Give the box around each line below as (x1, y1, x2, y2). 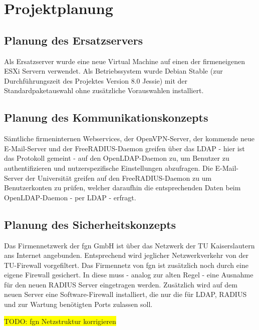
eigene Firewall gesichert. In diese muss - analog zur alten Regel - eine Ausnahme (4, 269, 253, 280)
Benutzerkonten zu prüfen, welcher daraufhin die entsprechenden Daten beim (4, 182, 241, 193)
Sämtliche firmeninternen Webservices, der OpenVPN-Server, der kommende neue (4, 133, 254, 144)
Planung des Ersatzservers (4, 32, 143, 48)
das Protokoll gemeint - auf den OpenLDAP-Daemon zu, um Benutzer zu (4, 153, 229, 163)
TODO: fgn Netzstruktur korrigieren (4, 315, 116, 326)
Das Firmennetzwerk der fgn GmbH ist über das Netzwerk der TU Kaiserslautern (4, 240, 255, 250)
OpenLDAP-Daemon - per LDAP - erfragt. (4, 192, 136, 202)
